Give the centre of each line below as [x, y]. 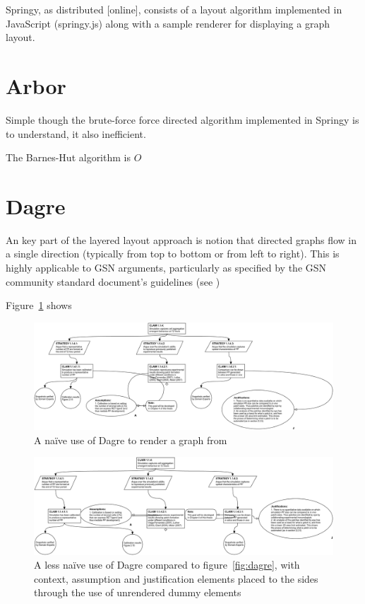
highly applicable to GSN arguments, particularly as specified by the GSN [166, 267]
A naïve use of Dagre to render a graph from [131, 440]
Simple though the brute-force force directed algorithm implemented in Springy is [182, 119]
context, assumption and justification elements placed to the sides [176, 578]
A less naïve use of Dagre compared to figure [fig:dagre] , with [167, 565]
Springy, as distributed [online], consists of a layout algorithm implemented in [174, 9]
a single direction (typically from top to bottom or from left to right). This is [173, 254]
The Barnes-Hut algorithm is [68, 157]
